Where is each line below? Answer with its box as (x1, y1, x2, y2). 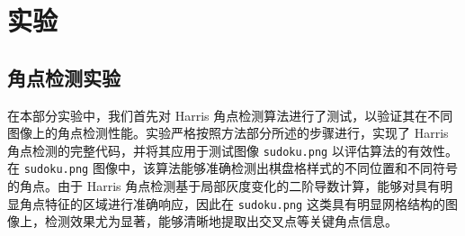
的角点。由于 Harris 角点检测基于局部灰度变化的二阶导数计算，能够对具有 (7, 177, 441, 195)
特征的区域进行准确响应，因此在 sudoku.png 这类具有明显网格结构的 (44, 194, 445, 213)
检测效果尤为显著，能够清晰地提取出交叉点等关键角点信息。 (44, 212, 398, 231)
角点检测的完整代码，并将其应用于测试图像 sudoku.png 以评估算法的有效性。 (7, 141, 458, 159)
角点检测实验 (7, 63, 121, 91)
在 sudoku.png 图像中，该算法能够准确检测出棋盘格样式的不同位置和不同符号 (7, 159, 458, 177)
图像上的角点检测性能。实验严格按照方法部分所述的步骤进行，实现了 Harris (7, 123, 449, 142)
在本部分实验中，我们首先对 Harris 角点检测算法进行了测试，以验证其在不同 (7, 105, 453, 124)
